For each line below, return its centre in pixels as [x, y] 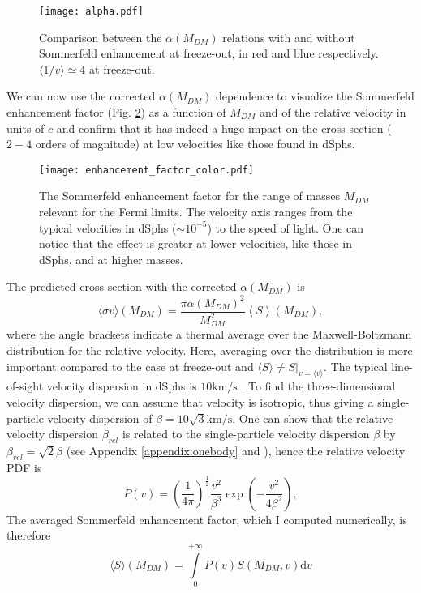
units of [26, 128]
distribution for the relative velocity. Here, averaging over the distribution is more [210, 350]
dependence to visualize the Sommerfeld [315, 96]
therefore [29, 535]
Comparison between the [101, 37]
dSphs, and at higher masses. [111, 259]
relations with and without [289, 37]
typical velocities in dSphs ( [108, 227]
